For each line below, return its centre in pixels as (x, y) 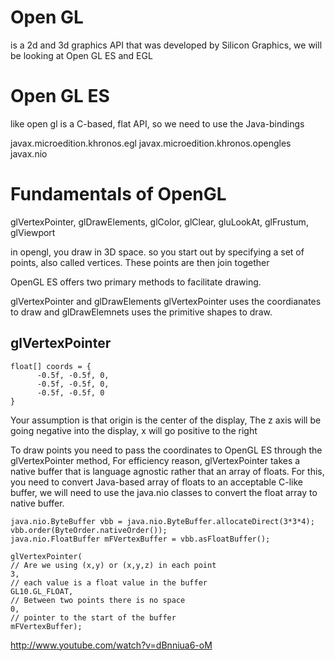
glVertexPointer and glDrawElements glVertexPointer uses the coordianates (166, 301)
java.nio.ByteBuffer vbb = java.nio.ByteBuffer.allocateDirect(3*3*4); (162, 521)
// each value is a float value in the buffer (109, 582)
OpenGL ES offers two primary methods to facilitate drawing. (136, 282)
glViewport (33, 232)
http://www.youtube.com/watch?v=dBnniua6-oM (111, 645)
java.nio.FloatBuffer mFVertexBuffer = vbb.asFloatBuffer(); (140, 539)
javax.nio (29, 153)
